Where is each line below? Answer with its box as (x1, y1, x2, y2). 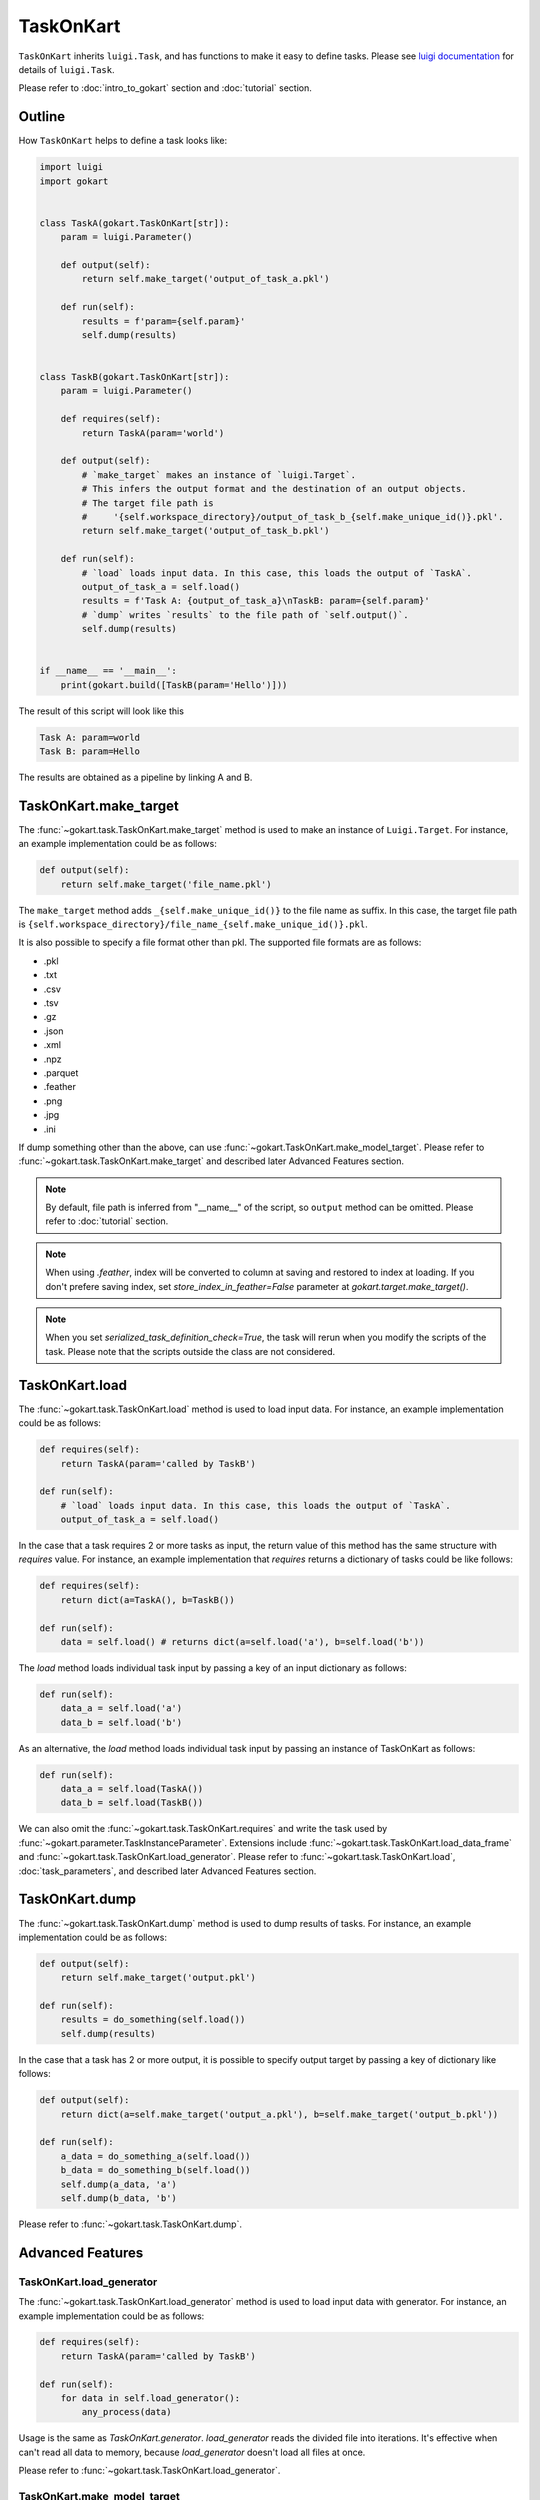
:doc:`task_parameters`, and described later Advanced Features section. (18, 1865, 317, 1877)
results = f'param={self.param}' (81, 315, 246, 327)
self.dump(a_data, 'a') (60, 2178, 177, 2190)
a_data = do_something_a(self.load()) (60, 2150, 251, 2162)
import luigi (39, 161, 104, 173)
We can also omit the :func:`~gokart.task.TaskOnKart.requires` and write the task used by (18, 1823, 388, 1835)
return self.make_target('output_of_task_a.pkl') (81, 273, 330, 285)
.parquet (43, 1066, 79, 1079)
